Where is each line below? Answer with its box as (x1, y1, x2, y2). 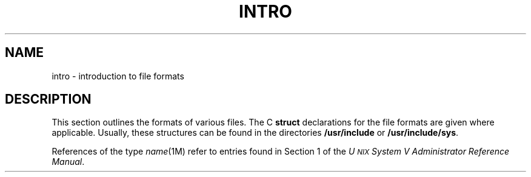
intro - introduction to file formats (52, 70, 184, 81)
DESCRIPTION (5, 92, 92, 107)
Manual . (52, 156, 85, 167)
